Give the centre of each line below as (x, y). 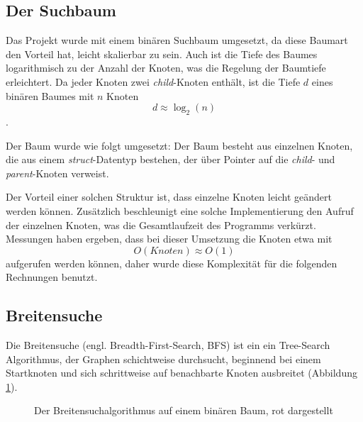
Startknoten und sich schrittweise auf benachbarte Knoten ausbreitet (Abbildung (181, 373)
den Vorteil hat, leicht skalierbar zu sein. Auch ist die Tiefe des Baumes (162, 54)
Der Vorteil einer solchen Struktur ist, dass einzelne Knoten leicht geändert (169, 197)
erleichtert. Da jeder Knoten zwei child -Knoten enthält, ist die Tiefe (153, 81)
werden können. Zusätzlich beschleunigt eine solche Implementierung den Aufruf (180, 210)
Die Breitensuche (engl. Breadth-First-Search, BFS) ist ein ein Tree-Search (168, 345)
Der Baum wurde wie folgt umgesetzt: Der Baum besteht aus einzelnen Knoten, (179, 145)
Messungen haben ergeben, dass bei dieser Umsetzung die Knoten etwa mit (169, 239)
